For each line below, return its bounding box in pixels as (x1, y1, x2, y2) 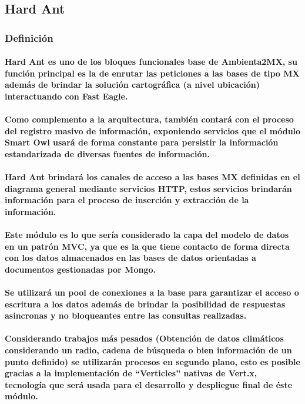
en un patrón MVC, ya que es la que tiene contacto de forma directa (5, 240, 290, 252)
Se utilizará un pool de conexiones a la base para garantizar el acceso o (5, 286, 299, 299)
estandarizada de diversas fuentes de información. (5, 147, 210, 160)
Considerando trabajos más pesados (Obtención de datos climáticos (5, 332, 284, 345)
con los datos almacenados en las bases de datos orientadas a (5, 251, 256, 264)
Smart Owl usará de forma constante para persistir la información (5, 136, 279, 148)
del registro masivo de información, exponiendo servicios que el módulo (5, 124, 301, 137)
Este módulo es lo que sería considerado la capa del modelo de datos (5, 229, 289, 241)
